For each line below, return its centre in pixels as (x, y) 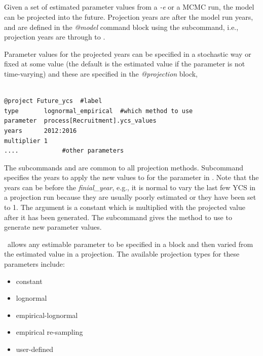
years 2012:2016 (41, 131)
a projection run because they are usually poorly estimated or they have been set (130, 197)
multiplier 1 (26, 141)
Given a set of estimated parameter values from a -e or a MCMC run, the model (129, 7)
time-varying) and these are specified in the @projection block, (101, 73)
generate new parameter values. (53, 227)
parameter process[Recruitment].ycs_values (80, 121)
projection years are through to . (55, 37)
